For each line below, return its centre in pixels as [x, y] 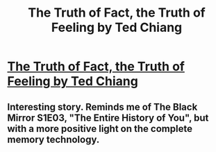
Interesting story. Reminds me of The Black [102, 107]
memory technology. [53, 139]
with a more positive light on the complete [100, 129]
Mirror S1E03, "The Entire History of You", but [108, 118]
